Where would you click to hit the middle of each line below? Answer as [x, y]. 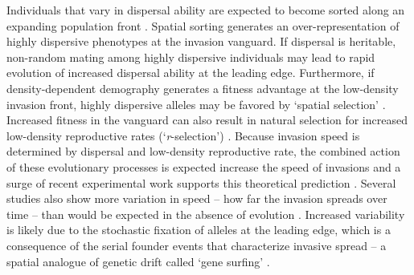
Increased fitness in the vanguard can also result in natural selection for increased [207, 120]
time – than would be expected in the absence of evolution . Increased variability [206, 214]
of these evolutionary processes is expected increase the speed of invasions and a [204, 166]
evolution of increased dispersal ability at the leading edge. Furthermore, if [191, 73]
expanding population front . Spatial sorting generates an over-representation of [203, 25]
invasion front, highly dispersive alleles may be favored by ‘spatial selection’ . [196, 104]
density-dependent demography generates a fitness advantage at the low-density [203, 88]
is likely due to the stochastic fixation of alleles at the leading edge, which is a [199, 230]
